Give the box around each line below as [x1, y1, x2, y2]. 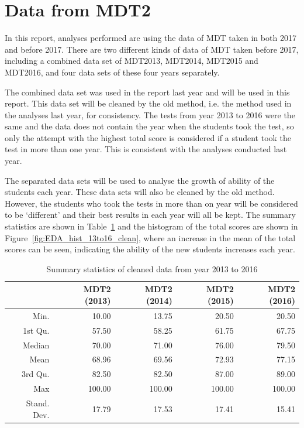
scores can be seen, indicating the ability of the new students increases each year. [5, 243, 295, 255]
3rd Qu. [21, 368, 50, 380]
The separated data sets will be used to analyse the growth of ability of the [5, 174, 275, 186]
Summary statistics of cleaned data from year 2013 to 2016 [46, 262, 258, 275]
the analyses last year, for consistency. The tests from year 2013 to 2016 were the [5, 108, 295, 121]
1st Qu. [23, 324, 50, 336]
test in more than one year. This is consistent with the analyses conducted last [5, 143, 287, 155]
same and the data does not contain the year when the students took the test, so [5, 120, 294, 132]
